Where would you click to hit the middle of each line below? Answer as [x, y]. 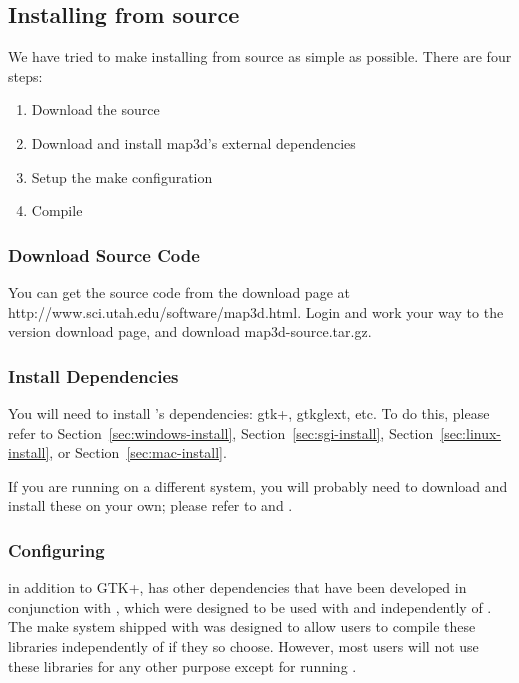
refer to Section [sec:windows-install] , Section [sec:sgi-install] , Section [221, 432]
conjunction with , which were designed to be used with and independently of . [250, 606]
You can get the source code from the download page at [179, 291]
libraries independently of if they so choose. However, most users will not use [243, 645]
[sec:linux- [471, 432]
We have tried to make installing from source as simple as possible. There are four [260, 56]
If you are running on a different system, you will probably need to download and [258, 485]
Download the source [95, 109]
